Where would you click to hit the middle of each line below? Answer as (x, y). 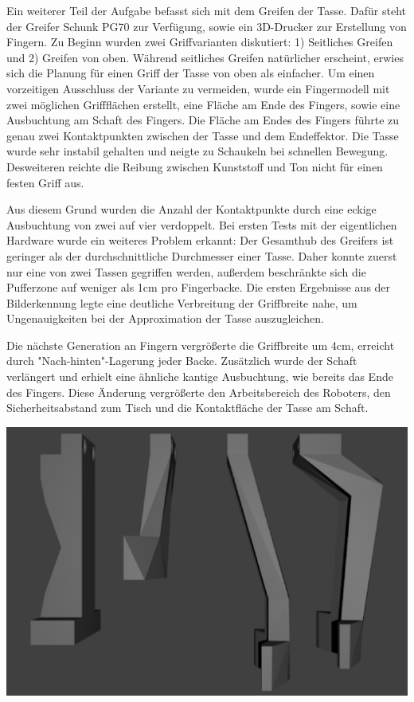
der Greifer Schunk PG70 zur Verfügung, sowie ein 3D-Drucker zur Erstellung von (207, 26)
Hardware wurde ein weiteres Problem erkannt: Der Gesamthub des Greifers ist (200, 240)
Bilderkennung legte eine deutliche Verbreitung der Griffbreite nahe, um (182, 302)
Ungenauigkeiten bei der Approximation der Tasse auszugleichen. (165, 318)
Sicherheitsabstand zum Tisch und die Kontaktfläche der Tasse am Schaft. (187, 408)
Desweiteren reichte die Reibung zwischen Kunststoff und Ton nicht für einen (195, 166)
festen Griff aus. (45, 182)
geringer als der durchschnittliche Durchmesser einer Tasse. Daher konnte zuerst (202, 255)
